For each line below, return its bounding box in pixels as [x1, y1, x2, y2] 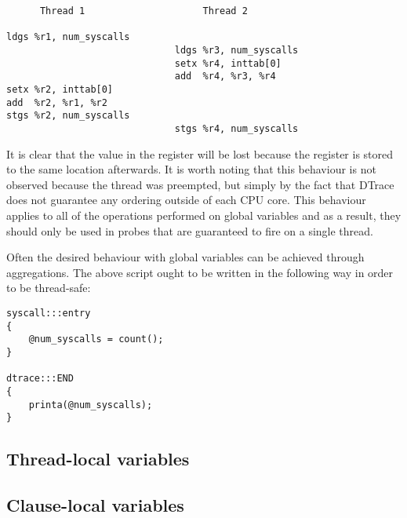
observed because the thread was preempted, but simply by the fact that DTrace [6, 176, 394, 192]
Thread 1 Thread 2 [39, 5, 248, 16]
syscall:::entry [6, 307, 91, 319]
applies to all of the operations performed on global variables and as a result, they [6, 206, 402, 223]
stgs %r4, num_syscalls [174, 122, 299, 134]
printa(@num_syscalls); [28, 399, 153, 410]
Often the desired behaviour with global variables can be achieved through [6, 249, 365, 265]
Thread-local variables [6, 447, 190, 471]
